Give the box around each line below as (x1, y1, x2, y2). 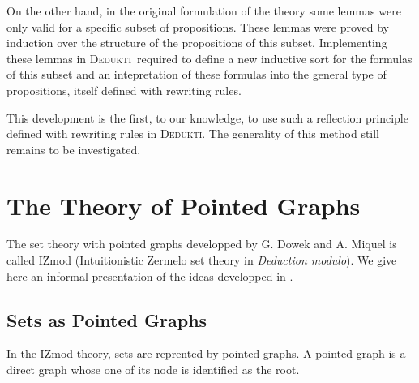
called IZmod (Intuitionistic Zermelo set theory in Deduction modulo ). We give (6, 252, 397, 269)
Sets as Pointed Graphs (6, 307, 207, 332)
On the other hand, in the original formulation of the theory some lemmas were (6, 2, 401, 19)
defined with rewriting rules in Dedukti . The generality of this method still (6, 125, 380, 142)
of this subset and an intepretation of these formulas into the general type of (6, 66, 387, 83)
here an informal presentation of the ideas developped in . (6, 267, 293, 284)
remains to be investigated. (6, 140, 141, 157)
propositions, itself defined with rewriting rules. (6, 81, 242, 98)
